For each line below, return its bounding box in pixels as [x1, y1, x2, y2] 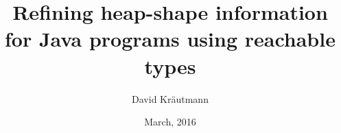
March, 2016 [144, 114, 196, 129]
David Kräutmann [132, 91, 209, 106]
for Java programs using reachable [5, 25, 336, 53]
